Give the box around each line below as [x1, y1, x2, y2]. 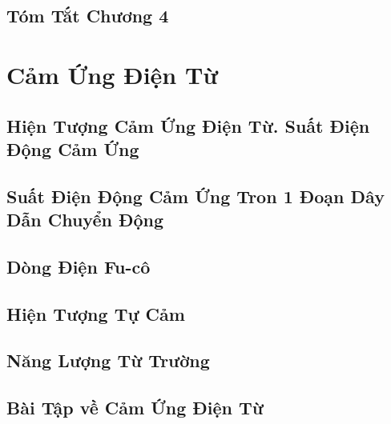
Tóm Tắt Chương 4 [6, 3, 169, 28]
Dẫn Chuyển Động [6, 207, 164, 232]
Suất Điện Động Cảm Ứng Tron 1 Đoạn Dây [6, 183, 385, 208]
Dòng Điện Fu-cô [6, 254, 151, 278]
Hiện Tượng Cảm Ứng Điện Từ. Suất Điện [6, 113, 370, 138]
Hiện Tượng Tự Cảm [6, 301, 185, 326]
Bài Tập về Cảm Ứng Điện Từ [6, 395, 264, 420]
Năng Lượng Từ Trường [6, 348, 210, 373]
